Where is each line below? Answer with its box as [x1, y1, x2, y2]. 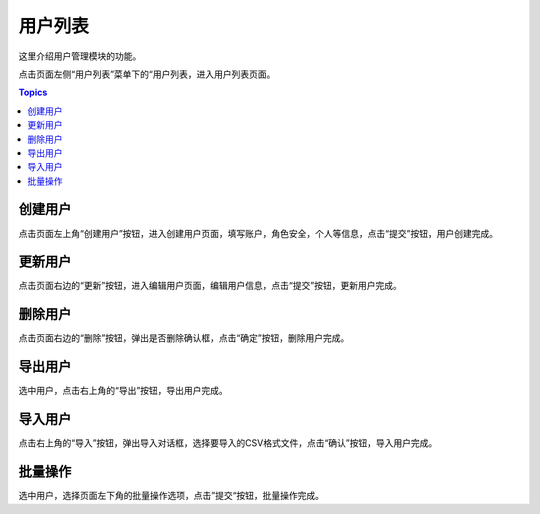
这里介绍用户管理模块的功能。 [18, 50, 142, 62]
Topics [18, 86, 48, 99]
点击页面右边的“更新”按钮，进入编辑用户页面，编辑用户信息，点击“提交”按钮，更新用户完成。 [18, 280, 402, 292]
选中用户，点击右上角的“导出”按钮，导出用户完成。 [18, 385, 229, 397]
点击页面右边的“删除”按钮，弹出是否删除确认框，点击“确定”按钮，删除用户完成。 [18, 332, 350, 344]
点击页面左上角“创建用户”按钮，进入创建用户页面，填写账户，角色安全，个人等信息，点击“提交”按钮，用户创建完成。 [18, 227, 499, 239]
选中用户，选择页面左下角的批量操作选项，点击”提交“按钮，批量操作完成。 [18, 490, 325, 502]
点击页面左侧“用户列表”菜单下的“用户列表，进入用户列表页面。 [18, 68, 276, 80]
